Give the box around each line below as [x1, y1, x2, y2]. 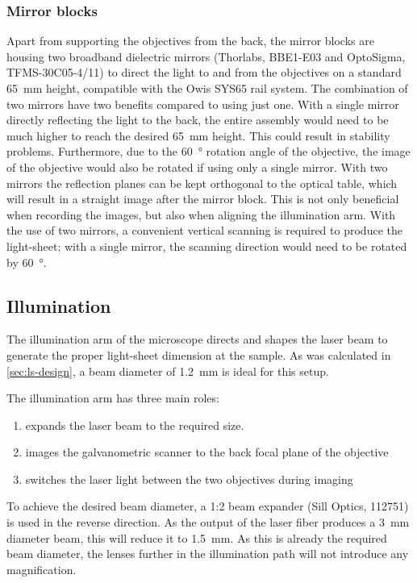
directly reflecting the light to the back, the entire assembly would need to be [6, 111, 389, 128]
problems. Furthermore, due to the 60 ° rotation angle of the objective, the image [6, 143, 411, 160]
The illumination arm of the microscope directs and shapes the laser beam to [6, 331, 388, 348]
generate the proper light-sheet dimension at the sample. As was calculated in [6, 346, 391, 363]
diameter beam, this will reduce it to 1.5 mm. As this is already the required [6, 529, 387, 546]
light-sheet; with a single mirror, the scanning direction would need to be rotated [6, 237, 407, 254]
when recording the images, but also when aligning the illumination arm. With [6, 206, 396, 223]
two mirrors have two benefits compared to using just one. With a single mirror [6, 95, 399, 112]
